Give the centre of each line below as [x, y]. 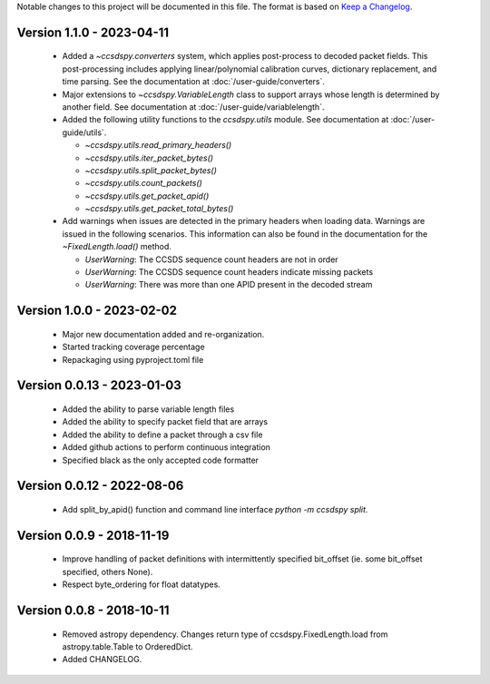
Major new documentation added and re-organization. [163, 334]
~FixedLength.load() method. [117, 247]
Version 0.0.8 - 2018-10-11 [93, 611]
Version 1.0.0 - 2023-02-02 [97, 311]
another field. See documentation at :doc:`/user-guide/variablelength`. [193, 107]
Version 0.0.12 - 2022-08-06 [100, 486]
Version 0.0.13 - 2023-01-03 [99, 386]
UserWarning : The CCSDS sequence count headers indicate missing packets [229, 272]
